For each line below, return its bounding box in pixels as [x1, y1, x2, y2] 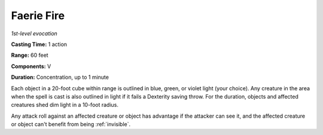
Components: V [11, 63, 51, 70]
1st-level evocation [11, 30, 58, 37]
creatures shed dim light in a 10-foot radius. [11, 102, 119, 109]
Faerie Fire [11, 9, 65, 22]
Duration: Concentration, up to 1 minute [11, 73, 109, 81]
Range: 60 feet [11, 51, 48, 59]
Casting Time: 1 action [11, 41, 68, 48]
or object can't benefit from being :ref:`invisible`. [11, 121, 131, 128]
